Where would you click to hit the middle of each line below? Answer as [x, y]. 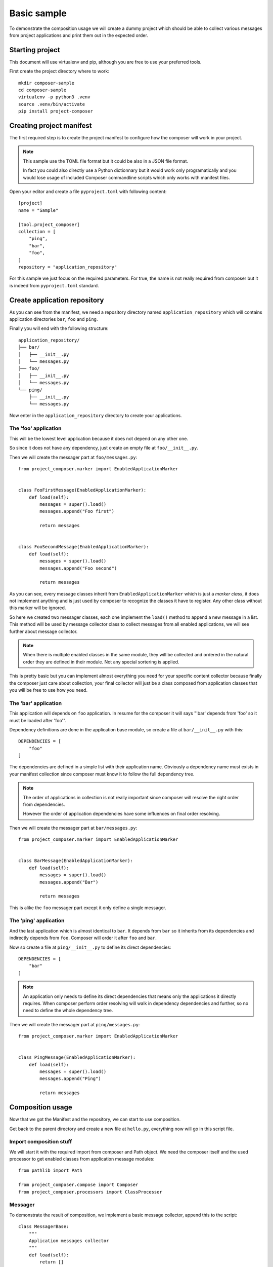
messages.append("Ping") [70, 1079]
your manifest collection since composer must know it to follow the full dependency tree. [102, 774]
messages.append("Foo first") [77, 511]
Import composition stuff [41, 1142]
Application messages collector [69, 1241]
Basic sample [38, 13]
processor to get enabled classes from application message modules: [82, 1159]
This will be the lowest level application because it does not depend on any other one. [99, 438]
